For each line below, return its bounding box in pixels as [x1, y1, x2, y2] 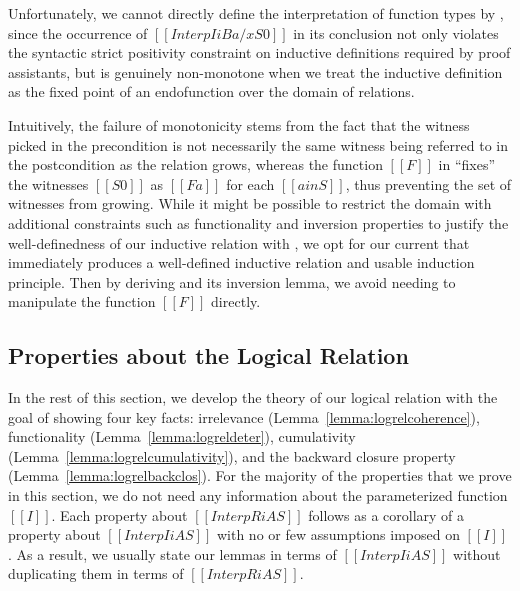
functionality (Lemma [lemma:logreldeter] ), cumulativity [8, 426, 356, 447]
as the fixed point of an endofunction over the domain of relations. [8, 81, 415, 102]
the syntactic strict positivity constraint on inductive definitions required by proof [8, 42, 511, 63]
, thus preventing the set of [345, 173, 512, 194]
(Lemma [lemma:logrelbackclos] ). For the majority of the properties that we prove [8, 465, 512, 486]
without [453, 543, 501, 564]
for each [226, 173, 275, 194]
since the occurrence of [8, 22, 148, 43]
